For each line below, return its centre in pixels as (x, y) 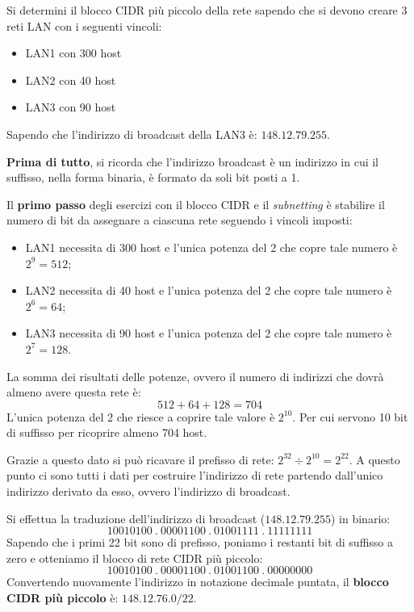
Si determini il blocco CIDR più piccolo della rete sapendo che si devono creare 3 (207, 10)
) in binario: (361, 518)
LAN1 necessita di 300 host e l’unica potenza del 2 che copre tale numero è (211, 247)
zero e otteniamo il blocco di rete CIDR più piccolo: (135, 558)
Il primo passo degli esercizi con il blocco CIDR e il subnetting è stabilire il (196, 204)
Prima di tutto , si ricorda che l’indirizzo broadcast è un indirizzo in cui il (193, 161)
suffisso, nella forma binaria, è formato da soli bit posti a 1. (153, 177)
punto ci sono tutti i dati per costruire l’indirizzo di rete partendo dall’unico (195, 475)
